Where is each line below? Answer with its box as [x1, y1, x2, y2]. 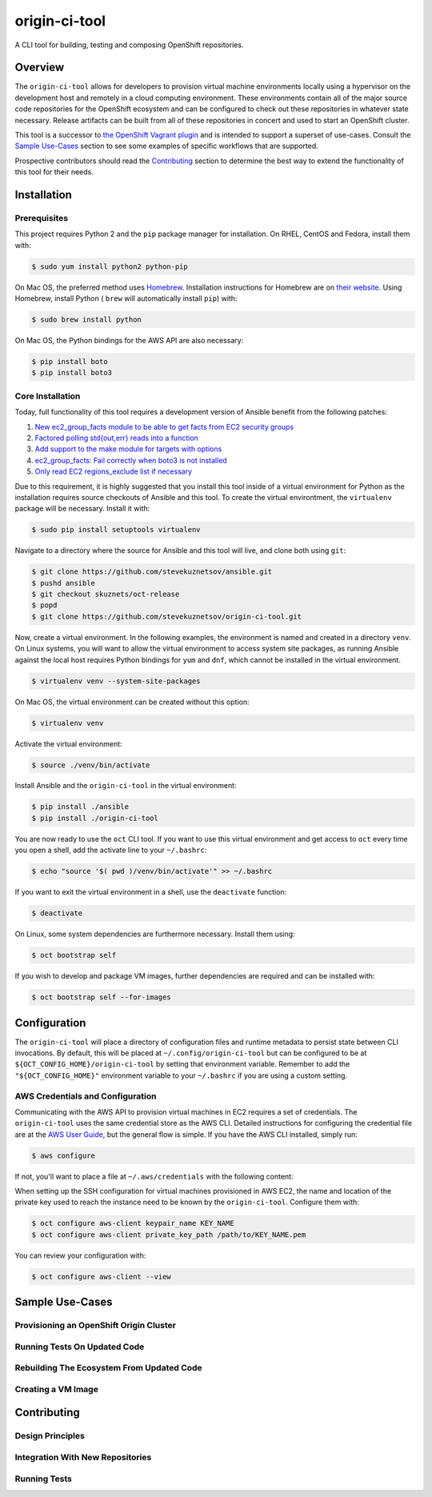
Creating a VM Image [14, 1383, 99, 1395]
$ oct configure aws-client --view [31, 1272, 171, 1281]
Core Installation [14, 390, 81, 402]
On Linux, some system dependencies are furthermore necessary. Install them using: [14, 929, 295, 939]
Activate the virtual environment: [14, 738, 123, 748]
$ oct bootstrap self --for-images [31, 993, 171, 1002]
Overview [14, 61, 65, 74]
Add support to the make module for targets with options [34, 444, 222, 454]
